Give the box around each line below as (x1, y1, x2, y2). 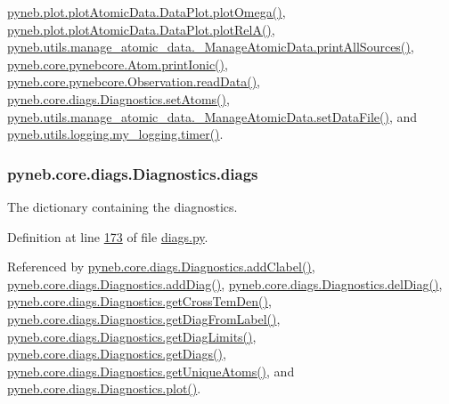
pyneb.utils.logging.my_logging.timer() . (7, 125, 224, 143)
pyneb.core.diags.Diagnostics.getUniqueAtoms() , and (7, 361, 295, 380)
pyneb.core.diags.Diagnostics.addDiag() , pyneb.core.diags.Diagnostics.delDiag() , (7, 274, 443, 293)
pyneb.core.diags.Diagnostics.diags (7, 162, 258, 184)
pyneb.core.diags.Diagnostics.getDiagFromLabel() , (7, 309, 281, 327)
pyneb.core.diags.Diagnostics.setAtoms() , (7, 89, 230, 108)
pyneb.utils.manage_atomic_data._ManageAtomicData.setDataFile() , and (7, 107, 418, 125)
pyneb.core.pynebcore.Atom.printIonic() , (7, 54, 228, 73)
